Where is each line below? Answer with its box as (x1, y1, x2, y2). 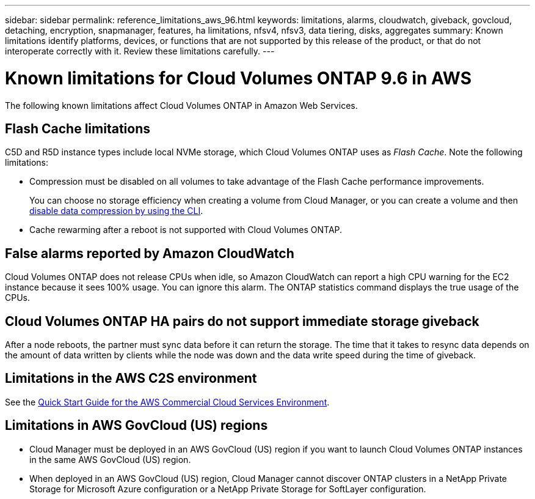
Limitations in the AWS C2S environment (5, 371, 257, 386)
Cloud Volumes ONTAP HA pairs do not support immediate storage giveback (5, 313, 479, 329)
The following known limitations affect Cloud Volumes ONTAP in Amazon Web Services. (5, 100, 358, 111)
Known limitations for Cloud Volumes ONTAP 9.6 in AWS (5, 67, 472, 89)
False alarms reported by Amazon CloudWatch (5, 245, 294, 261)
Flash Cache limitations (5, 120, 150, 136)
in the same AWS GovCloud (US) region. (29, 454, 191, 465)
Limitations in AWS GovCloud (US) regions (5, 418, 268, 434)
